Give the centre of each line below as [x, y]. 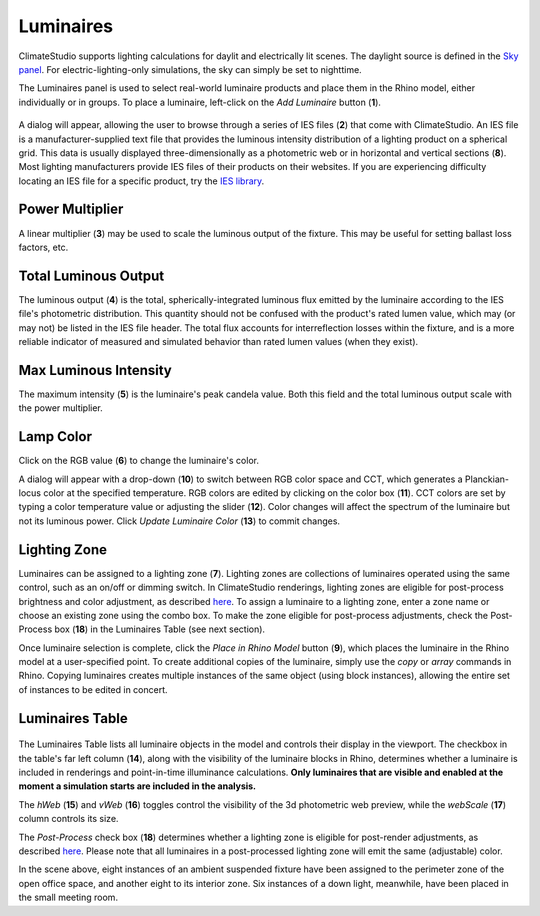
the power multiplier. [61, 408]
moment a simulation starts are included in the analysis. [137, 786]
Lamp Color [55, 436]
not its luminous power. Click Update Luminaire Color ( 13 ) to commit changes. [179, 521]
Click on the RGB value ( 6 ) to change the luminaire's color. [139, 461]
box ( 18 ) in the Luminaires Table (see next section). [159, 629]
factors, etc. [43, 247]
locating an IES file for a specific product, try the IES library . [141, 181]
